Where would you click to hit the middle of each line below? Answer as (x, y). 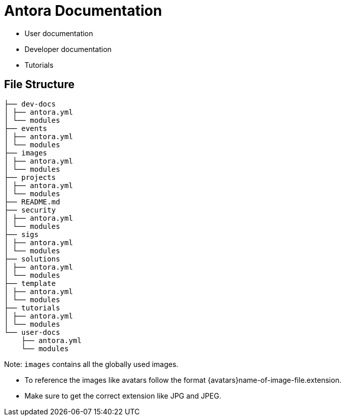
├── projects (30, 177)
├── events (26, 128)
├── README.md (32, 202)
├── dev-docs (30, 104)
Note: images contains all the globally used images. (91, 364)
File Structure (39, 85)
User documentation (59, 33)
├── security (30, 210)
